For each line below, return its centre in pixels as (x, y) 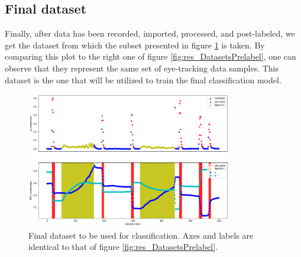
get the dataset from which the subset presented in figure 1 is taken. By (135, 45)
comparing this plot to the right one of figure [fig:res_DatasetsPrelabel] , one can (150, 56)
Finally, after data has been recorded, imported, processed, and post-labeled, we (150, 33)
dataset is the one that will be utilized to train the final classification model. (143, 79)
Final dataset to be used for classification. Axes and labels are (141, 235)
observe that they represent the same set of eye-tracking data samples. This (142, 68)
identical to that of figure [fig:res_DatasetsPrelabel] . (123, 247)
